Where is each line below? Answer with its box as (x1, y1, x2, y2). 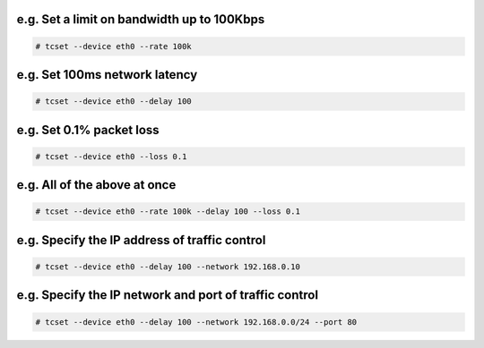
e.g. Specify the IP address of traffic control (16, 233, 266, 248)
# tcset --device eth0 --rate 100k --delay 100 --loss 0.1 (35, 207, 300, 216)
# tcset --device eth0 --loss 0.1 (35, 151, 187, 161)
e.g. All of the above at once (16, 177, 177, 192)
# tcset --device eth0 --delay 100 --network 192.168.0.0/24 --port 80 (35, 317, 358, 327)
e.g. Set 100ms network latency (16, 67, 198, 82)
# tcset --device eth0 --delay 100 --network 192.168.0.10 (35, 261, 300, 272)
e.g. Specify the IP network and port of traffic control (16, 287, 318, 303)
